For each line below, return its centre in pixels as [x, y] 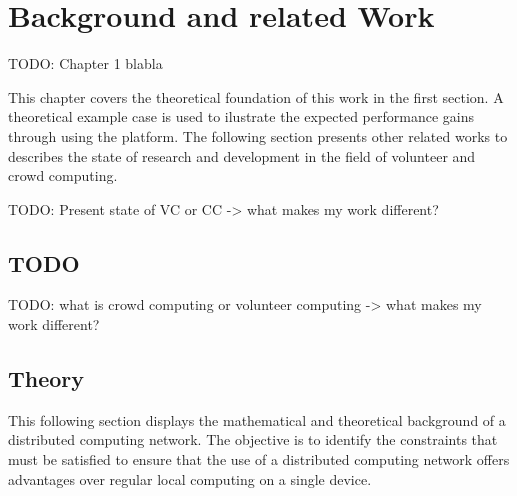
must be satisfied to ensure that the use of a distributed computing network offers [259, 459]
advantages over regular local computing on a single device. [190, 478]
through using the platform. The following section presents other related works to [258, 135]
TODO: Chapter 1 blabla [85, 63]
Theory [46, 378]
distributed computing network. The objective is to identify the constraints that [253, 439]
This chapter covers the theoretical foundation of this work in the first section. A [256, 96]
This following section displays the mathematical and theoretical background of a [257, 419]
